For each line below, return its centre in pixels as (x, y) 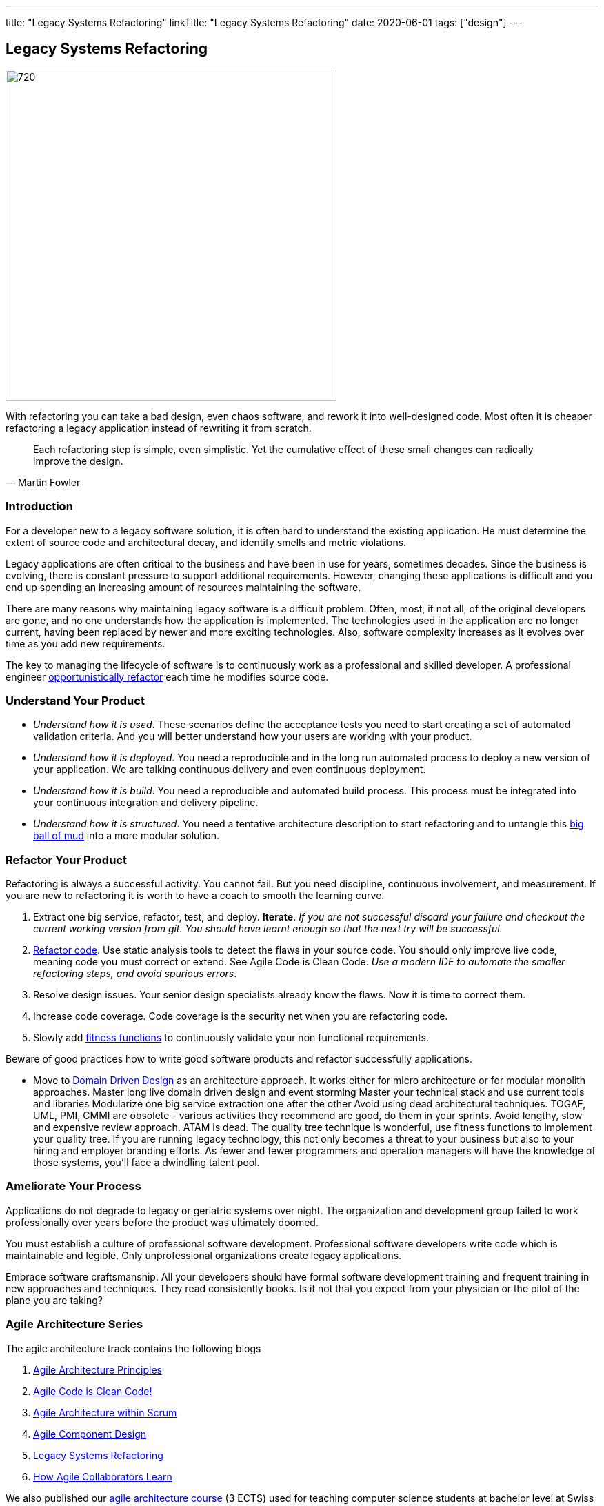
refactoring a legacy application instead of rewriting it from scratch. (159, 428)
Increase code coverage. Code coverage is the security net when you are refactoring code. (241, 1016)
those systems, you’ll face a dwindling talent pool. (147, 1163)
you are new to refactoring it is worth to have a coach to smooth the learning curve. (195, 896)
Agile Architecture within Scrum (105, 1412)
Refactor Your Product (66, 860)
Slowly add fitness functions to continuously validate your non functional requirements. (231, 1038)
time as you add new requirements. (85, 643)
